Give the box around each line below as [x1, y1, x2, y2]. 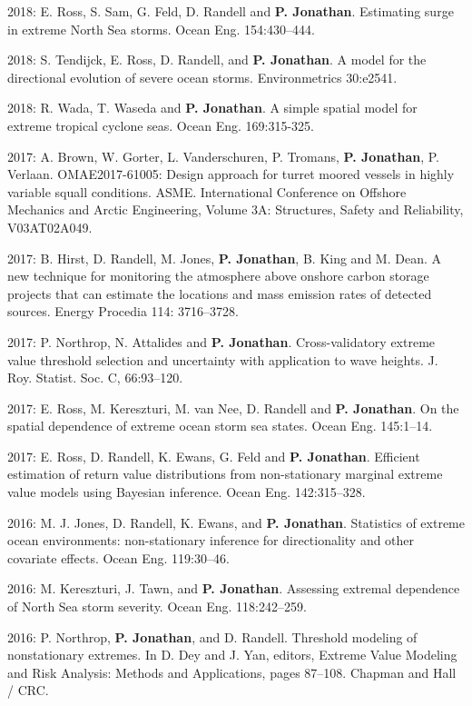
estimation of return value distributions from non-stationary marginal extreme [7, 464, 443, 483]
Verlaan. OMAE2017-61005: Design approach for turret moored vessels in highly [7, 164, 455, 184]
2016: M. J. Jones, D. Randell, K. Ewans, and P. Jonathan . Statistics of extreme [7, 512, 465, 532]
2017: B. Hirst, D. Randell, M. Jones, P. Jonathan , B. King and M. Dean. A [7, 248, 441, 267]
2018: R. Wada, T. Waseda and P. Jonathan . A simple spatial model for [7, 98, 418, 117]
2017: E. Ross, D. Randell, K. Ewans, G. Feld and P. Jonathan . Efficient [7, 446, 420, 465]
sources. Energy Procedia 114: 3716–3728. [7, 302, 239, 321]
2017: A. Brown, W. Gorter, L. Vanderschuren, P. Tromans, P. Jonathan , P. [7, 146, 439, 165]
